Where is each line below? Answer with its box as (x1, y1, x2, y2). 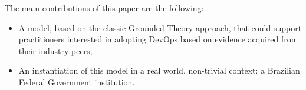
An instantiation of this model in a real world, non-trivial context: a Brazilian (18, 64, 300, 76)
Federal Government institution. (18, 75, 135, 88)
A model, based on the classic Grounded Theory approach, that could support (18, 21, 302, 34)
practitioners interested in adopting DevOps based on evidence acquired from (18, 33, 298, 45)
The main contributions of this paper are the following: (5, 2, 204, 14)
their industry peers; (18, 44, 93, 56)
